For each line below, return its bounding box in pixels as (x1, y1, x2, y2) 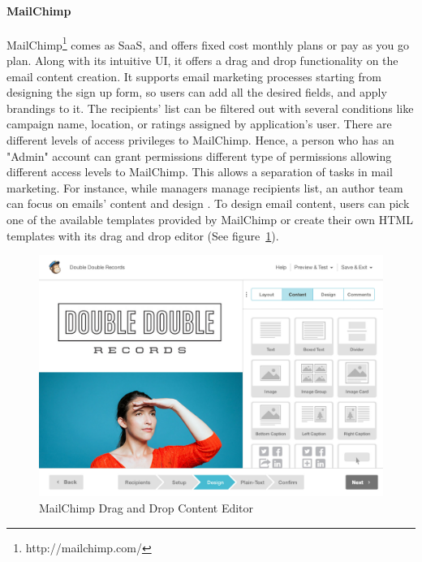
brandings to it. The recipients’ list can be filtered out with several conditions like (6, 99, 414, 116)
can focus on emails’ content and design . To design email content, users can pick (6, 195, 410, 212)
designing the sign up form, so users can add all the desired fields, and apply (6, 84, 387, 101)
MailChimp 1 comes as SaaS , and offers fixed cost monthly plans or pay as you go (6, 33, 409, 53)
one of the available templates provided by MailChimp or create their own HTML (6, 210, 413, 227)
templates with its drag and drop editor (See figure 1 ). (6, 227, 279, 244)
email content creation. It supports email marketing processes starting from (6, 67, 381, 84)
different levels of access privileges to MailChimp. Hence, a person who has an (6, 132, 394, 149)
